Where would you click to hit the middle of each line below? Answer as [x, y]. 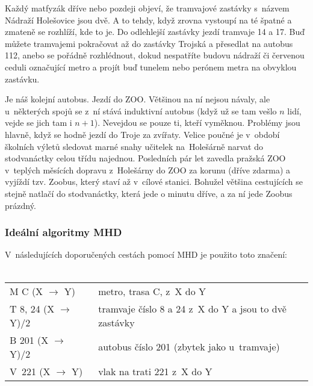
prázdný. [20, 205]
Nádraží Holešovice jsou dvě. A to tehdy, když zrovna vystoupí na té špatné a [148, 20]
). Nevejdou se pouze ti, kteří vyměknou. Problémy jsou [197, 123]
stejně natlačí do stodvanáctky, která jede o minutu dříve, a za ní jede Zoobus [149, 193]
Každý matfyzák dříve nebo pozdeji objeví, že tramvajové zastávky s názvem [147, 8]
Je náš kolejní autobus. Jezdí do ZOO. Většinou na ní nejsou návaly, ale [138, 99]
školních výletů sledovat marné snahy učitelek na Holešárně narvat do [134, 146]
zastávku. [22, 79]
